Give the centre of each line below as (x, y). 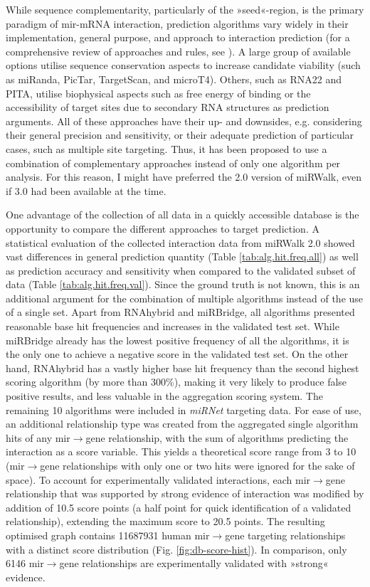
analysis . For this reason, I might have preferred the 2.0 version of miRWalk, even (184, 177)
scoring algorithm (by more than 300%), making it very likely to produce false (176, 382)
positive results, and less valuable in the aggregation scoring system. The (164, 396)
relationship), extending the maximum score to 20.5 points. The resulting (165, 521)
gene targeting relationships (285, 535)
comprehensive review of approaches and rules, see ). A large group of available (178, 51)
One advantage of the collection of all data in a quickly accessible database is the (183, 215)
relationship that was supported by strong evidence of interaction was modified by (185, 493)
